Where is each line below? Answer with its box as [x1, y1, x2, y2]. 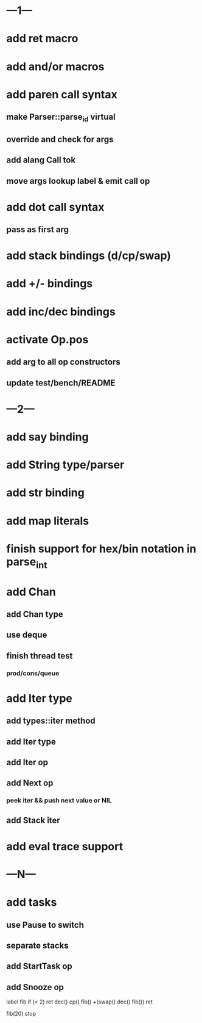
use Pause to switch [6, 920, 84, 930]
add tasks [6, 895, 57, 909]
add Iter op [6, 757, 49, 767]
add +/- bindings [6, 277, 93, 291]
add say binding [6, 430, 89, 443]
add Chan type [6, 609, 64, 619]
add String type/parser [6, 458, 125, 472]
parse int [6, 555, 47, 571]
